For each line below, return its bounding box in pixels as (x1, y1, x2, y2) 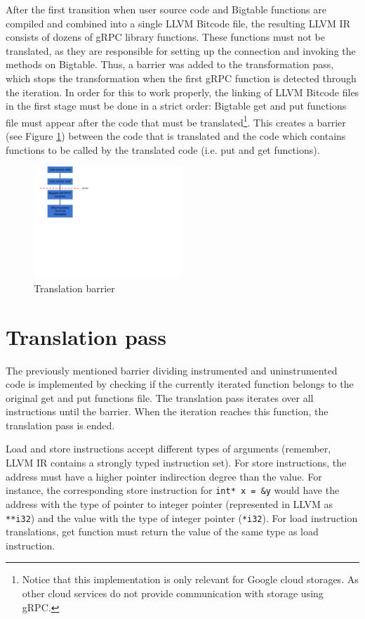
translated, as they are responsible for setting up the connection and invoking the (6, 43, 356, 58)
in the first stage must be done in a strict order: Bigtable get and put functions (6, 98, 347, 113)
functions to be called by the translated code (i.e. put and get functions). (6, 142, 320, 157)
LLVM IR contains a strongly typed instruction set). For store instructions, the (6, 455, 347, 470)
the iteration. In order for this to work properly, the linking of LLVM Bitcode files (6, 84, 359, 99)
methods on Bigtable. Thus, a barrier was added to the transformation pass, (6, 57, 334, 72)
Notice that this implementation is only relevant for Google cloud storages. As (22, 572, 359, 587)
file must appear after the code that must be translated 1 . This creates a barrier (6, 112, 346, 129)
